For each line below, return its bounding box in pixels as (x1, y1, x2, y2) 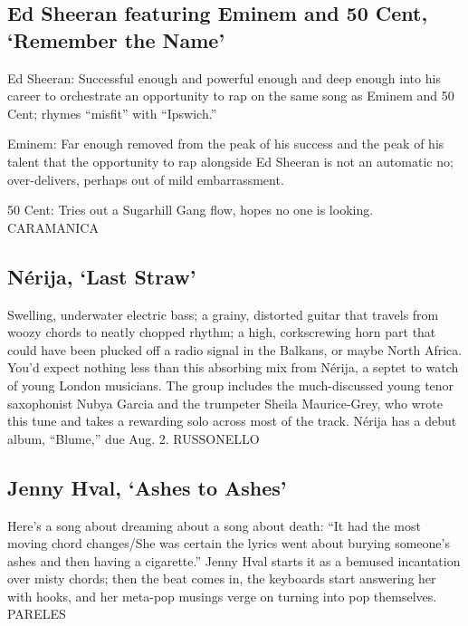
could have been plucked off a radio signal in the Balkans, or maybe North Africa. (7, 340, 463, 359)
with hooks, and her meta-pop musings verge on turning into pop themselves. (7, 586, 437, 605)
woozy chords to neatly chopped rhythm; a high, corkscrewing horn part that (7, 323, 436, 342)
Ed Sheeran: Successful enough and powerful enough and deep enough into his (7, 68, 441, 87)
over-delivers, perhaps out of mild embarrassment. (7, 169, 284, 188)
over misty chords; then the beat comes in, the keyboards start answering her (7, 569, 436, 588)
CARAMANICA (7, 217, 99, 236)
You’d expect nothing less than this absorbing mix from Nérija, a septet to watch (7, 358, 459, 377)
